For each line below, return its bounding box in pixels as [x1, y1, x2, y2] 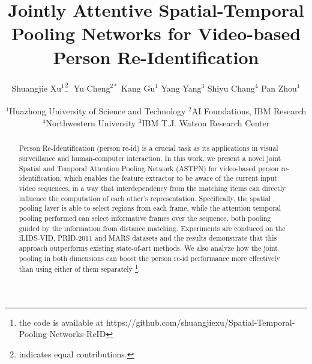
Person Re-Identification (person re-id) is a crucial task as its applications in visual [19, 143, 278, 153]
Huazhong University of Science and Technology [9, 105, 186, 117]
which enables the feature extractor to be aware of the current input [64, 173, 277, 183]
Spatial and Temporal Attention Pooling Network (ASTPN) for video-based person [19, 163, 279, 173]
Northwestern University [46, 116, 136, 129]
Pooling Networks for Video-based [11, 21, 301, 45]
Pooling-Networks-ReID [19, 327, 106, 340]
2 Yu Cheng [64, 80, 110, 94]
